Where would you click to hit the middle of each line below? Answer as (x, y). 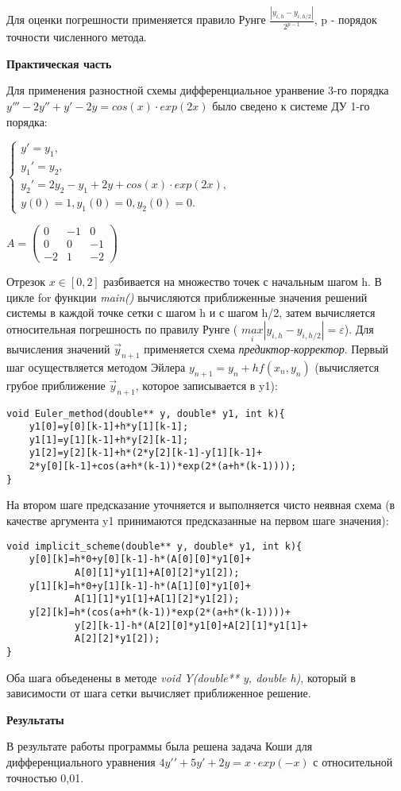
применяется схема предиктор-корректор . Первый (266, 349)
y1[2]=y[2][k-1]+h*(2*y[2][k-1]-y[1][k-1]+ (146, 453)
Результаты (35, 719)
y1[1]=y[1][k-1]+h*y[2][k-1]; (109, 440)
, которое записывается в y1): (206, 385)
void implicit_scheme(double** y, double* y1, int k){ (154, 546)
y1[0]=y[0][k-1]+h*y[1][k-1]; (109, 427)
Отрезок (26, 282)
